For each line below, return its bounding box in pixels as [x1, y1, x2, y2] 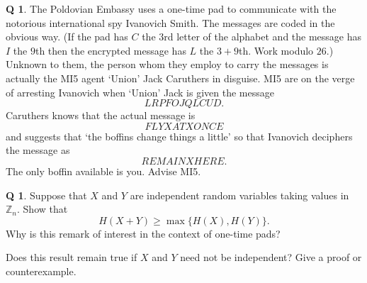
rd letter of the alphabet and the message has [164, 29, 362, 44]
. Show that [17, 201, 68, 216]
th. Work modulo [239, 43, 314, 57]
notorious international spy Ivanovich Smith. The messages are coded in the [6, 15, 335, 30]
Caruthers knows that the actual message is [6, 108, 196, 123]
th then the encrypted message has [35, 43, 186, 57]
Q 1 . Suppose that [6, 187, 87, 202]
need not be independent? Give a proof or [180, 250, 362, 265]
